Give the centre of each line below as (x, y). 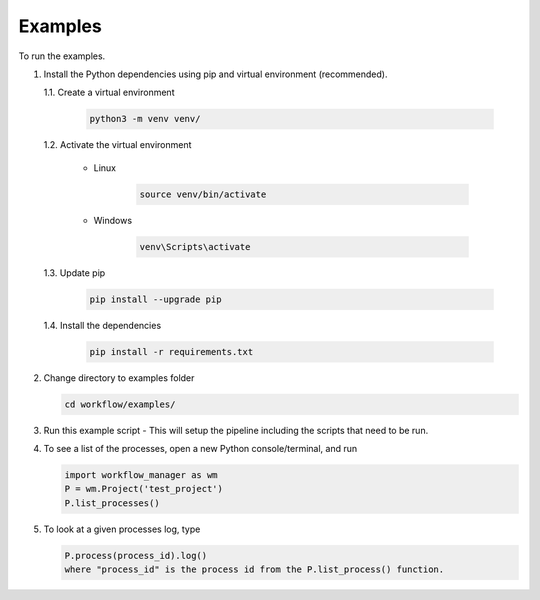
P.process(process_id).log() (136, 555)
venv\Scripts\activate (195, 246)
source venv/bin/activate (203, 194)
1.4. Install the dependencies (102, 325)
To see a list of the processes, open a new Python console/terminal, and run (200, 448)
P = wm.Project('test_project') (144, 489)
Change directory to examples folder (119, 377)
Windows (113, 220)
